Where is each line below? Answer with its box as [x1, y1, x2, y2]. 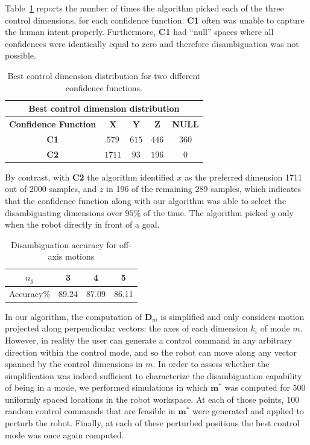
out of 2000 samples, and [5, 182, 97, 195]
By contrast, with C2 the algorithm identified [5, 170, 174, 183]
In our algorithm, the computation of [5, 310, 142, 322]
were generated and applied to [192, 405, 304, 417]
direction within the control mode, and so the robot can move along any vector [5, 345, 297, 358]
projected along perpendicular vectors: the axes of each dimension [5, 322, 248, 335]
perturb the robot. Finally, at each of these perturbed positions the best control [5, 417, 300, 429]
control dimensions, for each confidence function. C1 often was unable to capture [5, 13, 305, 26]
